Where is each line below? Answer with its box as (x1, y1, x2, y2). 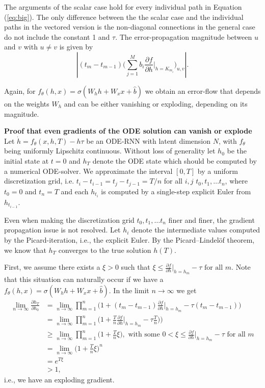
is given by (59, 41, 93, 52)
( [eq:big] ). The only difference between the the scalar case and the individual (4, 11, 244, 22)
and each (61, 186, 89, 196)
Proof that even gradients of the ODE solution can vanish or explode (4, 125, 252, 136)
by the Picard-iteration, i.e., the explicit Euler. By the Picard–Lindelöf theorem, (4, 234, 255, 245)
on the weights (4, 98, 49, 109)
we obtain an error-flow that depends (145, 85, 261, 96)
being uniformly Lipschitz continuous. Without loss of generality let (4, 145, 216, 156)
